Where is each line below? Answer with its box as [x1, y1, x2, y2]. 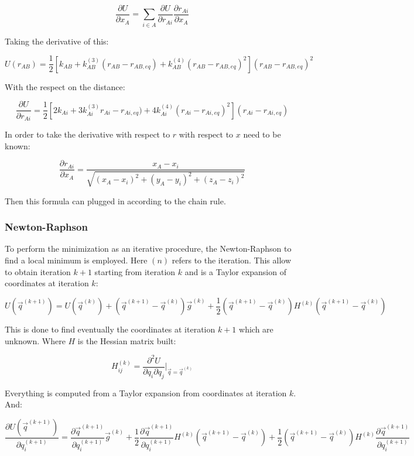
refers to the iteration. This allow [172, 254, 292, 266]
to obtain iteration [5, 265, 71, 277]
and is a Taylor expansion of [184, 265, 286, 277]
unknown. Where [5, 334, 66, 347]
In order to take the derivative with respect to [5, 128, 170, 140]
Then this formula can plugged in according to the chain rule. [5, 194, 226, 207]
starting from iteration [94, 265, 176, 277]
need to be [243, 128, 281, 140]
